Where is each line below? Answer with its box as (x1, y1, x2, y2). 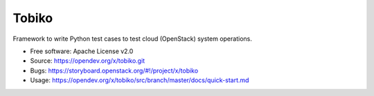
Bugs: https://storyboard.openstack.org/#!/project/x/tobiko (30, 66, 199, 75)
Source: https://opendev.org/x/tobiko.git (30, 57, 145, 65)
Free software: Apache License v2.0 (30, 47, 134, 55)
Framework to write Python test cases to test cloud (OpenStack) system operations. (12, 35, 252, 43)
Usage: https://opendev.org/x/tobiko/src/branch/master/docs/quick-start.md (30, 76, 249, 84)
